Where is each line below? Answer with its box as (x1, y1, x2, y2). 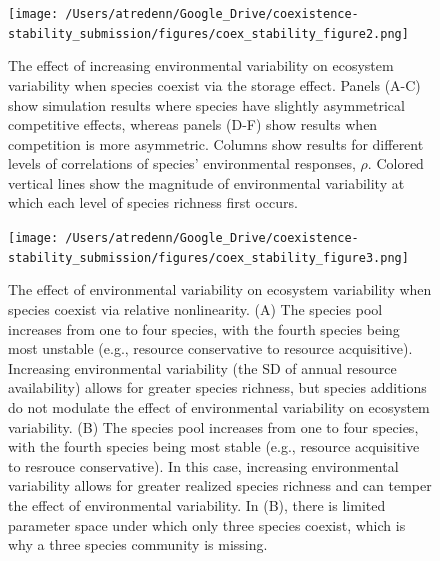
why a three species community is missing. (8, 534, 268, 555)
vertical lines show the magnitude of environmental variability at (8, 172, 405, 193)
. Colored (367, 153, 424, 174)
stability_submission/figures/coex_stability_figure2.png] (8, 26, 409, 41)
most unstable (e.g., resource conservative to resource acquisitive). (8, 338, 413, 359)
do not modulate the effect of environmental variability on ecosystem (8, 396, 430, 417)
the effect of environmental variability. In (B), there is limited (8, 494, 386, 515)
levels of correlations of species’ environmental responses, (8, 153, 356, 174)
